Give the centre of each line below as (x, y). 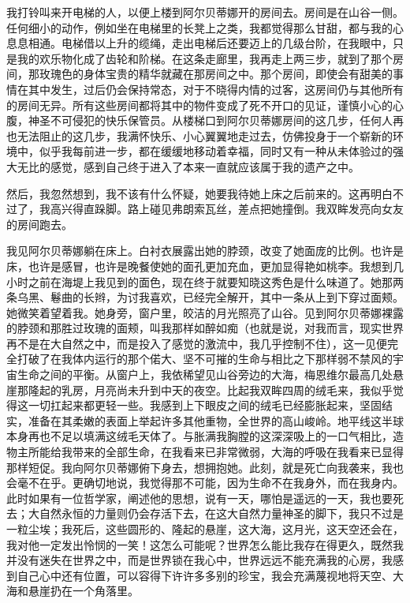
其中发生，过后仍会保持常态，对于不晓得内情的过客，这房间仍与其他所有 (216, 89)
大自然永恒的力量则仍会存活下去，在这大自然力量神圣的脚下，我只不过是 (216, 513)
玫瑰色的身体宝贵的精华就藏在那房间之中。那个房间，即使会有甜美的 (216, 74)
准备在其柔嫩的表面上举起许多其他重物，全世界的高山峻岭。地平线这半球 (216, 420)
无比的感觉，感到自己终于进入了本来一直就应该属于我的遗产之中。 (188, 166)
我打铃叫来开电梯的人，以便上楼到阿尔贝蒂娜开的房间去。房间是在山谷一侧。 (205, 12)
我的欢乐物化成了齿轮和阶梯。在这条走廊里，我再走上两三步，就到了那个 (205, 58)
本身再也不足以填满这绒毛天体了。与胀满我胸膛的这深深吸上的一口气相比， (199, 436)
